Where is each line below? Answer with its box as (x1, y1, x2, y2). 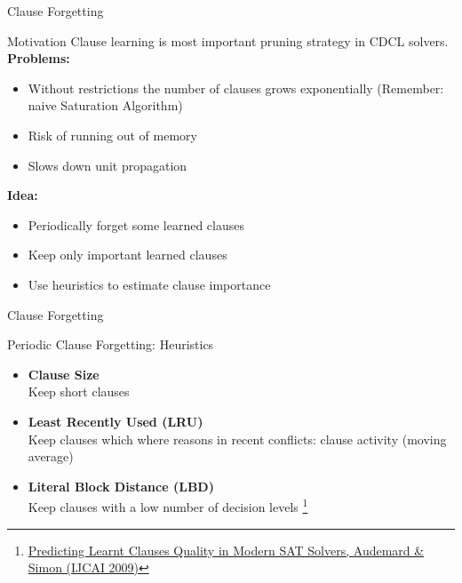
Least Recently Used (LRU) (28, 411, 203, 430)
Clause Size (28, 364, 100, 383)
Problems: (7, 49, 70, 68)
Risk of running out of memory (28, 125, 197, 144)
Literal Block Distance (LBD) (28, 476, 214, 495)
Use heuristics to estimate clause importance (28, 275, 271, 293)
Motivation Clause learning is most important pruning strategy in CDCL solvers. (7, 31, 449, 50)
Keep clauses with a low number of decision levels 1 (28, 495, 308, 515)
